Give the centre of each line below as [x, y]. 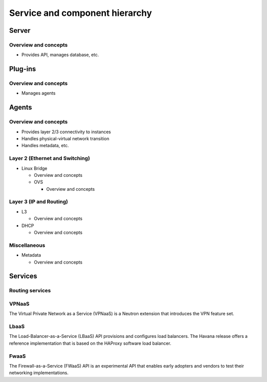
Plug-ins [22, 69]
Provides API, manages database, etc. [60, 55]
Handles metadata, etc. [45, 146]
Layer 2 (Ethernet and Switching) [49, 159]
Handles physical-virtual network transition [66, 139]
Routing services [30, 291]
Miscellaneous [27, 245]
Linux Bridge [34, 168]
